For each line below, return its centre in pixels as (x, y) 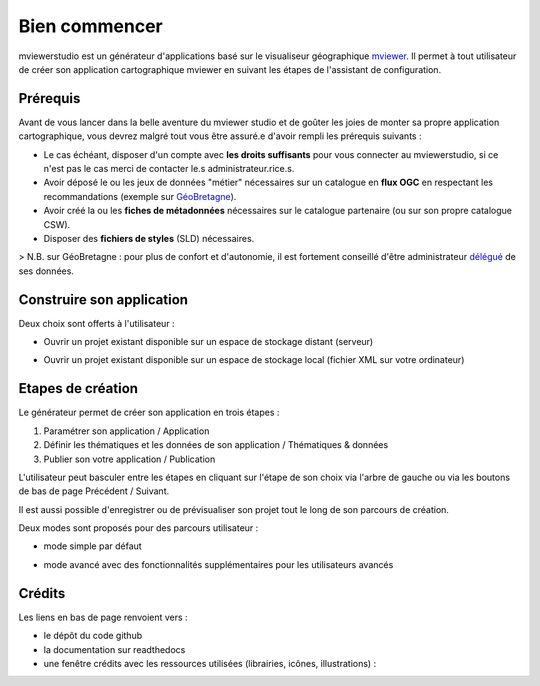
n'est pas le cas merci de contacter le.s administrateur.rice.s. (169, 169)
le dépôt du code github (93, 636)
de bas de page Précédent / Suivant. (94, 491)
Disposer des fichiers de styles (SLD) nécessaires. (149, 238)
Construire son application (103, 299)
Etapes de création (78, 388)
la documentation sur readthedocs (114, 649)
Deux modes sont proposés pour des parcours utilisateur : (138, 528)
